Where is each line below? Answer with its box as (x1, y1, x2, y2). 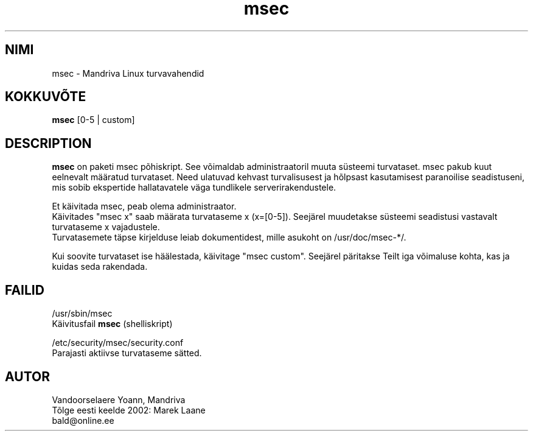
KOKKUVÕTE (5, 89, 86, 105)
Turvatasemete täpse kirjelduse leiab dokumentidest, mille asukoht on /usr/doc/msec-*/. (52, 232, 406, 243)
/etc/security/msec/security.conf (52, 337, 184, 348)
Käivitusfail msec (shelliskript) (52, 318, 173, 329)
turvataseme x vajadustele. (52, 222, 160, 233)
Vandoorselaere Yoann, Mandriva (52, 394, 186, 405)
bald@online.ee (52, 415, 114, 426)
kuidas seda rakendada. (52, 261, 148, 272)
